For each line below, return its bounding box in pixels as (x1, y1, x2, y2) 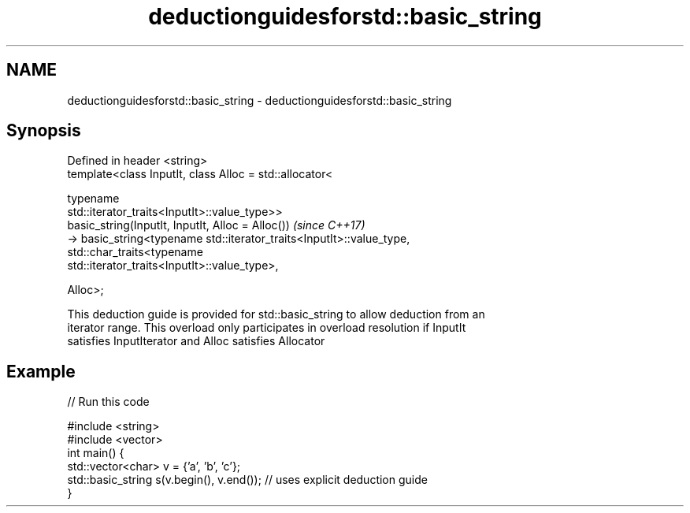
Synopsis (6, 121, 81, 141)
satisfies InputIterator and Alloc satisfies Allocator (67, 334, 325, 348)
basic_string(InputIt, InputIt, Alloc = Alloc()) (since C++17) (67, 218, 365, 232)
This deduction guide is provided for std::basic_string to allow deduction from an (67, 307, 485, 322)
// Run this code (67, 395, 150, 409)
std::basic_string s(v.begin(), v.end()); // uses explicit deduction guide (67, 473, 428, 487)
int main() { (67, 446, 124, 460)
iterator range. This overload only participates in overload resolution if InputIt (67, 321, 466, 335)
